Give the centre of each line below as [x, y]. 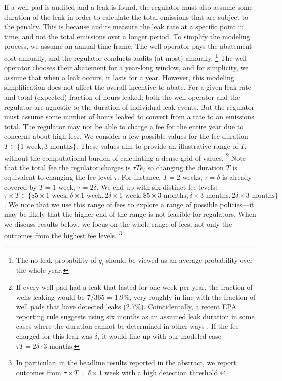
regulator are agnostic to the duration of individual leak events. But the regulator [129, 106]
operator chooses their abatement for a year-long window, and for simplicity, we [126, 67]
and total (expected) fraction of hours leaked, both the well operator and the [122, 97]
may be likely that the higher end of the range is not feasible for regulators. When [130, 214]
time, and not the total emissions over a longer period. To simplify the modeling [127, 36]
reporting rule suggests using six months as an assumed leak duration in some [135, 316]
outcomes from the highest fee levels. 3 [63, 235]
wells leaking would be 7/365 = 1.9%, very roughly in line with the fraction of [136, 297]
